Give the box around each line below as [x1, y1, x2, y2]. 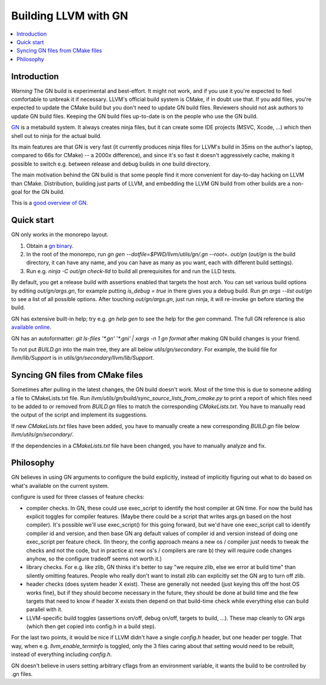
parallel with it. [26, 606, 63, 613]
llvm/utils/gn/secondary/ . [11, 431, 74, 438]
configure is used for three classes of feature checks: [11, 493, 145, 501]
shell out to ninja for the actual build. [11, 132, 102, 139]
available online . [11, 323, 51, 331]
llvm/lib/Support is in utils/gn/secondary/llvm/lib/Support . [11, 354, 154, 362]
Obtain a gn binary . [26, 242, 74, 249]
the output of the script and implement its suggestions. [11, 411, 148, 418]
